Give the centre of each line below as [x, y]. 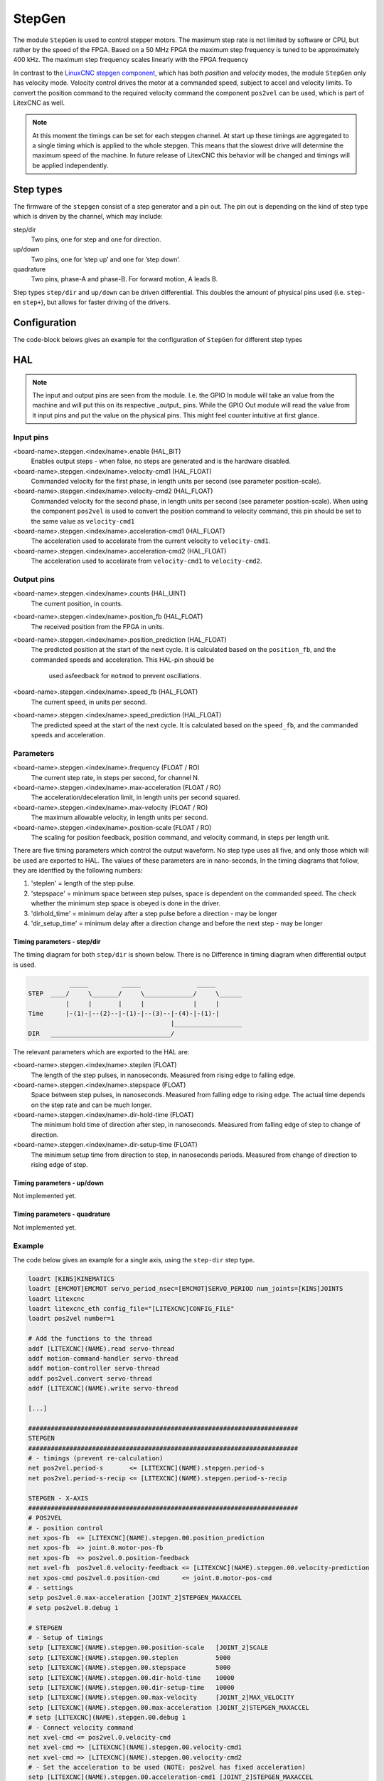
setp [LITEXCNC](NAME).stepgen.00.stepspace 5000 [129, 1668]
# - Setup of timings [66, 1637]
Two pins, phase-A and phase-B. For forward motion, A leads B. [124, 279]
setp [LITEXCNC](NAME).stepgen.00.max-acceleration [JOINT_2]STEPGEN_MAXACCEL [169, 1707]
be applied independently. [70, 165]
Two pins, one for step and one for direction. [96, 239]
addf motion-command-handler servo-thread [103, 1359]
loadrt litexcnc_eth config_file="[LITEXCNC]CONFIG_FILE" [131, 1309]
